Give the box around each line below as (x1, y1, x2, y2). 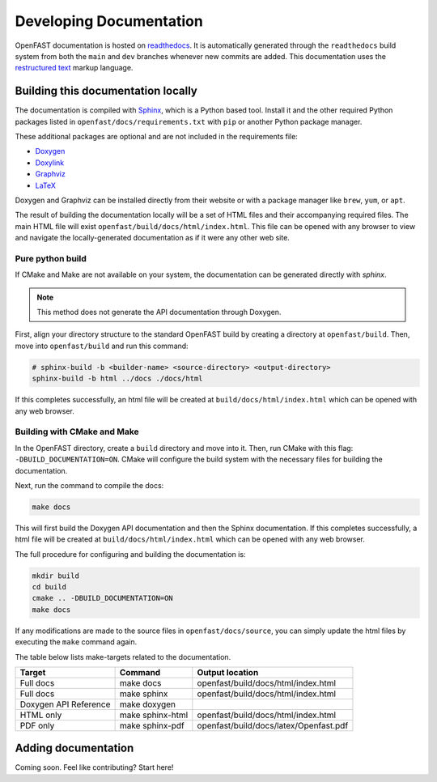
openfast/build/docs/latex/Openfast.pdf (197, 720, 349, 731)
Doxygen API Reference (19, 699, 111, 710)
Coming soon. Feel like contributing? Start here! (15, 763, 174, 772)
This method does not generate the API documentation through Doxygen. (36, 308, 282, 317)
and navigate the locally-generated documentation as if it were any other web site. (15, 233, 291, 243)
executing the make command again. (15, 637, 138, 647)
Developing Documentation (15, 12, 204, 30)
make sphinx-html (119, 709, 189, 720)
